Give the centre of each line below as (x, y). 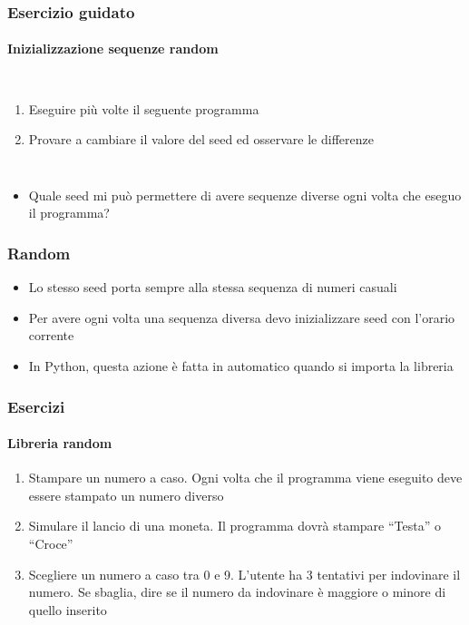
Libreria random (60, 443)
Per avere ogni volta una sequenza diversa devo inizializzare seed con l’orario (242, 317)
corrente (51, 335)
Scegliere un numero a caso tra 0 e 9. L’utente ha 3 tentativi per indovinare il (244, 574)
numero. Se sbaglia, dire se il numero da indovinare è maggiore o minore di (237, 592)
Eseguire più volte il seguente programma (144, 108)
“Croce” (51, 544)
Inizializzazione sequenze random (113, 49)
